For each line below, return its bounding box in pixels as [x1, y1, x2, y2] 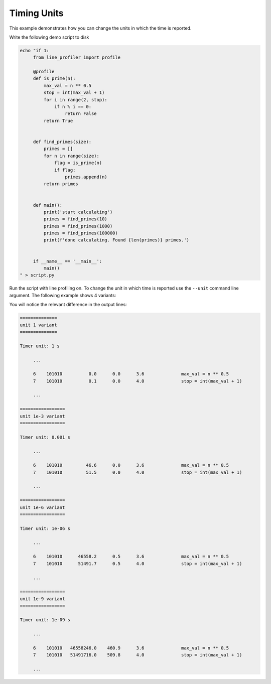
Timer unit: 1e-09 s [20, 617, 70, 622]
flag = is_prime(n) [54, 160, 102, 166]
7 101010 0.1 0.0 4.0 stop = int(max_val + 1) [33, 378, 242, 384]
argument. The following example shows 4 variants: [9, 292, 116, 298]
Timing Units [9, 8, 64, 19]
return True [43, 118, 73, 123]
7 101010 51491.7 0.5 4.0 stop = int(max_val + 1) [33, 561, 242, 567]
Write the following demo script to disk [9, 34, 89, 40]
